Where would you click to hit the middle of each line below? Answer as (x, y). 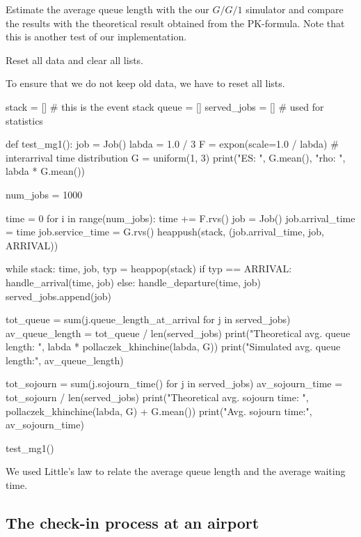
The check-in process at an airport (133, 523)
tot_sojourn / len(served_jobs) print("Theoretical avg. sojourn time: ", (157, 397)
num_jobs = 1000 (44, 194)
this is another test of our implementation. (96, 37)
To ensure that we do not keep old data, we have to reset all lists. (145, 83)
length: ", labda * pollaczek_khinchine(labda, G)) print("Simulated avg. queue (173, 347)
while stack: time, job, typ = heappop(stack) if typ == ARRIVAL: (149, 268)
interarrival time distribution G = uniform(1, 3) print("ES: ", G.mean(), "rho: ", (176, 157)
